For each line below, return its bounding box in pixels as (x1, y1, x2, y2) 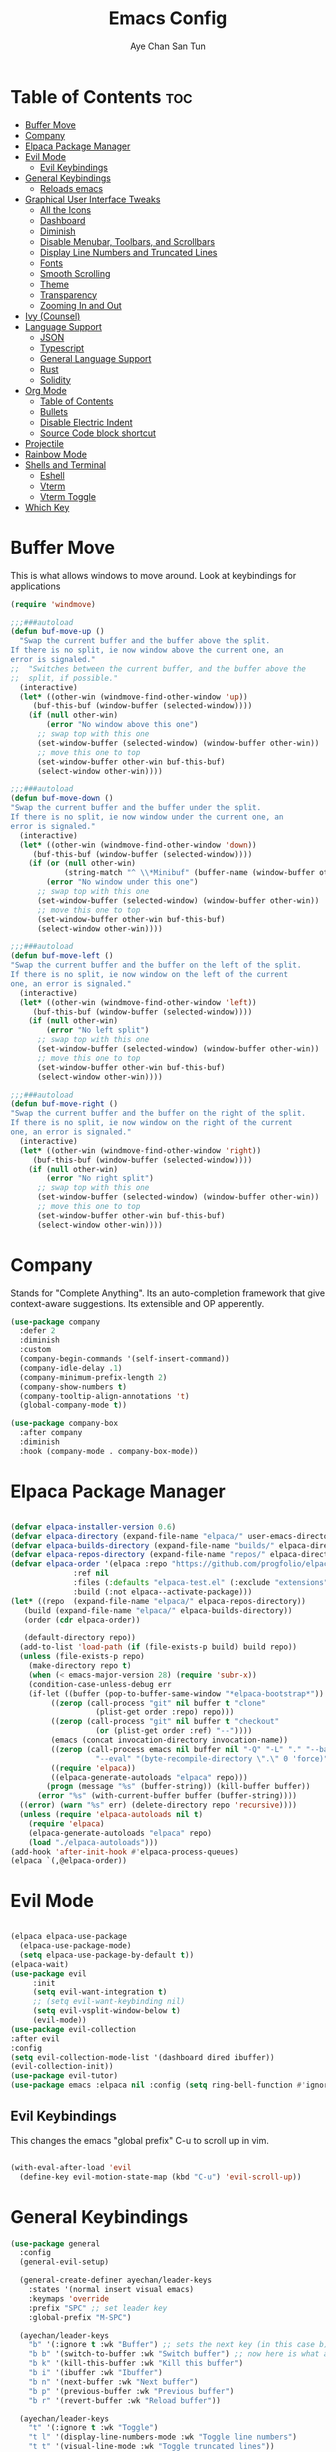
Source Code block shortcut (39, 427, 157, 439)
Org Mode (24, 384, 67, 396)
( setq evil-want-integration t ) (32, 1987, 168, 1997)
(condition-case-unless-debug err (28, 1679, 172, 1689)
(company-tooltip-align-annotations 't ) (19, 1391, 190, 1401)
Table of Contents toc (10, 85, 193, 108)
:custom (19, 1345, 52, 1355)
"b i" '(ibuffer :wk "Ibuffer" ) (28, 2368, 163, 2378)
